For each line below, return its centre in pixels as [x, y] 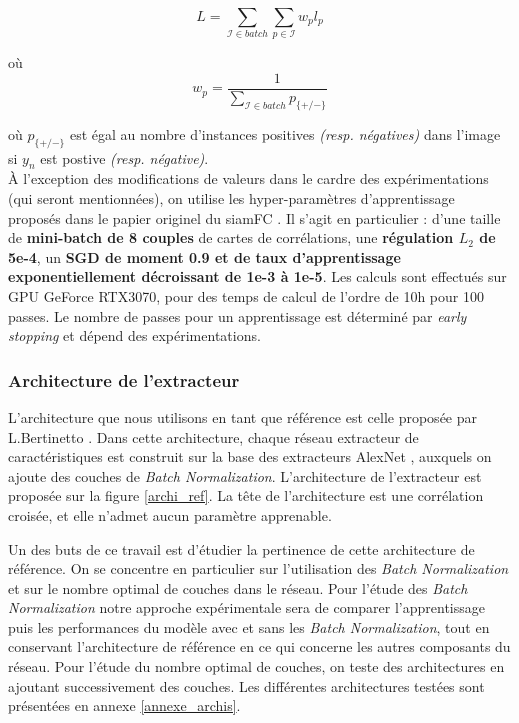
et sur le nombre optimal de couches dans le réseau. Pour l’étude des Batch [238, 587]
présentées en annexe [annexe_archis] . [124, 705]
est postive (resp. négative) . [124, 157]
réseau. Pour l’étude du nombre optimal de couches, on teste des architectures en [256, 666]
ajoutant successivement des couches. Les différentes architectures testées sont [246, 685]
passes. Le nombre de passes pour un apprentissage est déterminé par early [237, 315]
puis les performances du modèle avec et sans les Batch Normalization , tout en [249, 626]
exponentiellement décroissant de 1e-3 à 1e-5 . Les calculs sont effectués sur [257, 276]
